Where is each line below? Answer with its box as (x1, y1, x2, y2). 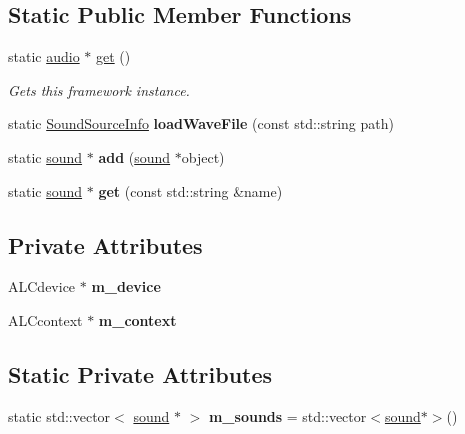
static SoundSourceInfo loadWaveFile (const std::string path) (8, 113, 394, 134)
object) (181, 146, 225, 167)
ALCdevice (8, 276, 76, 297)
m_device (91, 276, 161, 297)
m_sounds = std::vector (208, 405, 367, 426)
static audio (8, 46, 80, 67)
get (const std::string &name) (98, 180, 283, 201)
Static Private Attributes (8, 358, 273, 389)
